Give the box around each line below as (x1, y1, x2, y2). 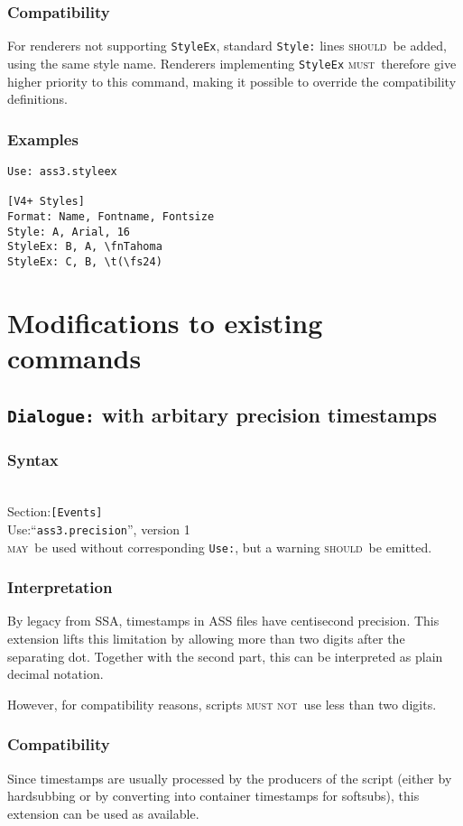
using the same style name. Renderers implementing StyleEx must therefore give (7, 53, 457, 72)
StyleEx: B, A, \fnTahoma (7, 240, 162, 254)
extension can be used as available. (7, 803, 199, 822)
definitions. (7, 89, 68, 108)
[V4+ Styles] (7, 195, 85, 209)
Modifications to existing (7, 303, 323, 340)
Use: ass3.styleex (7, 164, 117, 178)
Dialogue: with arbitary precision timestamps (7, 401, 438, 429)
